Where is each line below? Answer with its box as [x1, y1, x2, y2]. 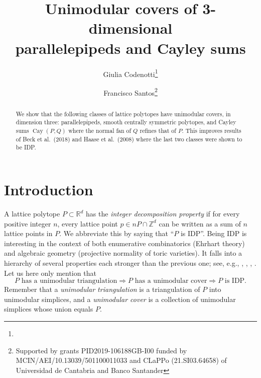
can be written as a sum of [159, 218, 241, 229]
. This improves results [182, 126, 241, 135]
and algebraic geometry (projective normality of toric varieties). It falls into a [4, 248, 242, 258]
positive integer [4, 218, 51, 229]
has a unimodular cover [135, 277, 207, 285]
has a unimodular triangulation [21, 277, 117, 285]
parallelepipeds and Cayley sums [15, 37, 246, 58]
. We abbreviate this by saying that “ [59, 228, 174, 239]
